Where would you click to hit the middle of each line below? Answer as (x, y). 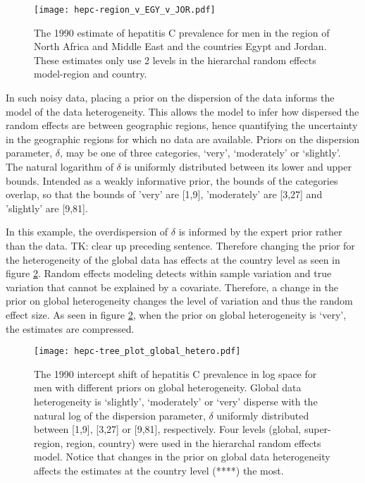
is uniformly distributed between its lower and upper (238, 166)
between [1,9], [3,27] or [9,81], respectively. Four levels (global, (168, 429)
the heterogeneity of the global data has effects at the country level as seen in (173, 259)
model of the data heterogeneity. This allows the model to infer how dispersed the (182, 111)
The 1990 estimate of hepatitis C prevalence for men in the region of (182, 32)
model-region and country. (91, 74)
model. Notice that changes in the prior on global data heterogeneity (182, 457)
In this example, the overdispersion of (87, 232)
